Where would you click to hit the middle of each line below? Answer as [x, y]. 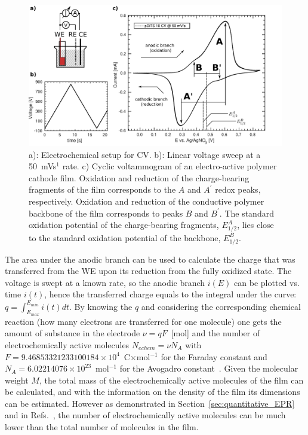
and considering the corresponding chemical [221, 306]
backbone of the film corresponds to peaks [106, 213]
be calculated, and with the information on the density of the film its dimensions [153, 392]
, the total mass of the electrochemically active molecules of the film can [171, 380]
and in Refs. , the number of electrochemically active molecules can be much [145, 415]
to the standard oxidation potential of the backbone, [125, 237]
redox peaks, [238, 189]
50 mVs [43, 166]
